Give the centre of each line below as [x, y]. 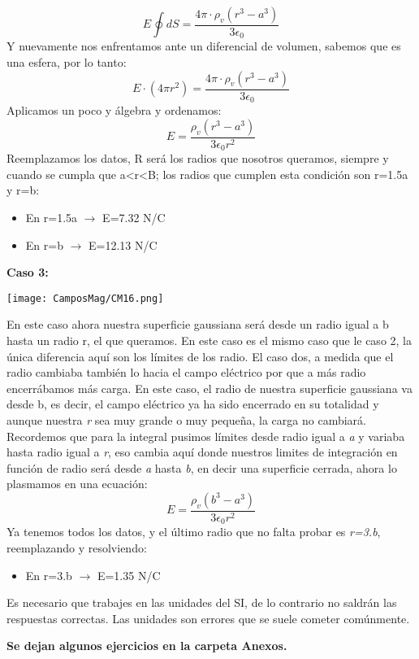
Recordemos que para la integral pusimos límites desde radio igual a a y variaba [206, 436]
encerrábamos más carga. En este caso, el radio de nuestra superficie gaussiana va [209, 388]
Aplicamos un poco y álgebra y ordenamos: [114, 110]
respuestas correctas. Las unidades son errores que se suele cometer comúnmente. [208, 618]
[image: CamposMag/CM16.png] [85, 298]
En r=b [44, 244]
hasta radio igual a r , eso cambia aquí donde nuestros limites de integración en [202, 452]
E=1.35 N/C [129, 575]
